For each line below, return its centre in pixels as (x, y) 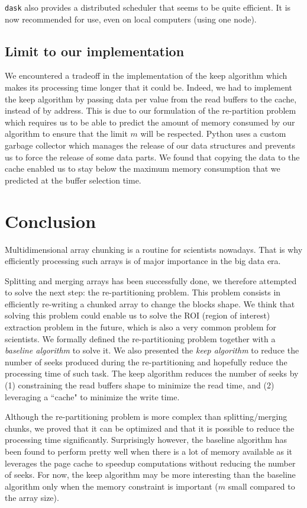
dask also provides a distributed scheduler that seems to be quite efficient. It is (148, 7)
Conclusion (51, 221)
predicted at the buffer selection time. (73, 180)
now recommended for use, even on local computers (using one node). (131, 19)
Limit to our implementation (95, 51)
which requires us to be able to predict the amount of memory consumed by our (150, 122)
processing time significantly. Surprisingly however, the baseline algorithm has (146, 440)
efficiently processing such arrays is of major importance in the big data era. (143, 261)
